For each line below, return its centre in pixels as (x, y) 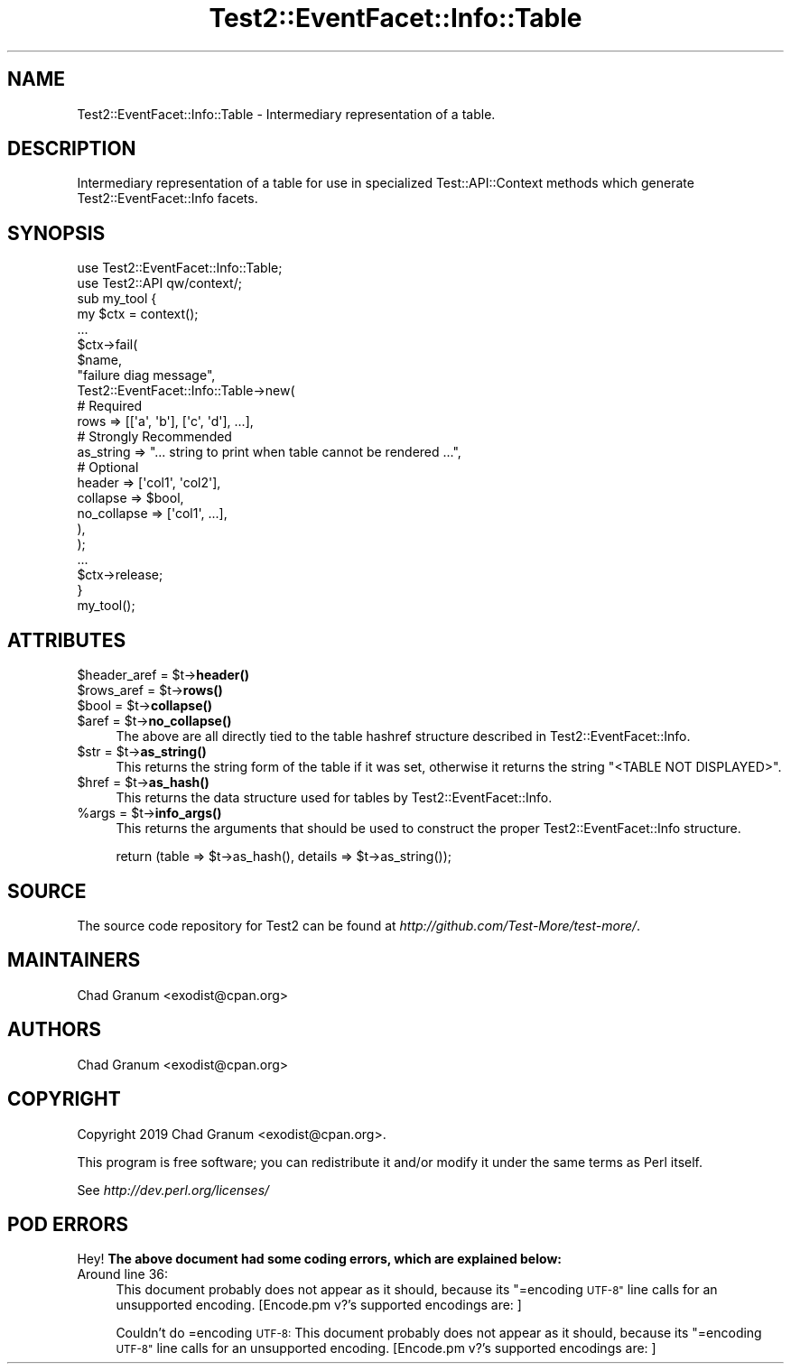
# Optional (108, 468)
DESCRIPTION (72, 149)
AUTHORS (55, 1030)
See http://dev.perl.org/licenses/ (173, 1190)
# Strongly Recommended (154, 437)
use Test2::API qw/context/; (159, 283)
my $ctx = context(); (138, 314)
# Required (110, 406)
